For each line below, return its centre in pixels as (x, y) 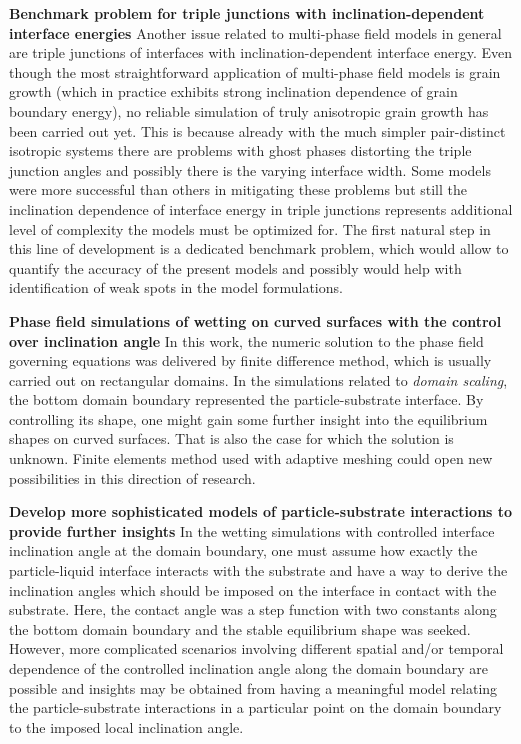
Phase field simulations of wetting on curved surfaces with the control (255, 320)
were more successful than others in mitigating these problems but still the (238, 189)
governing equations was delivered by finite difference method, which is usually (250, 360)
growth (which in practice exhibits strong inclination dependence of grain (233, 91)
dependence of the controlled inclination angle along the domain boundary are (248, 668)
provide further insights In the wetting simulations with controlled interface (252, 530)
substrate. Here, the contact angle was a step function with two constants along (253, 609)
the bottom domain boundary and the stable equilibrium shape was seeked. (240, 628)
